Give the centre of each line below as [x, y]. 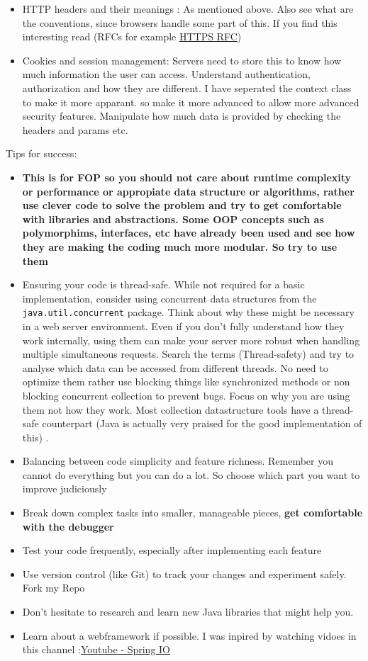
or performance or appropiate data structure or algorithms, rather [188, 191]
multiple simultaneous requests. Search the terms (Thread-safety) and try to [188, 354]
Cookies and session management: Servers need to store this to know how [182, 60]
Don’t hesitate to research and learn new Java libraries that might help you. [188, 612]
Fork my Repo [54, 588]
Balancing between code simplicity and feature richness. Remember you [178, 461]
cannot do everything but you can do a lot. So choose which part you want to [191, 474]
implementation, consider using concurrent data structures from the [169, 298]
